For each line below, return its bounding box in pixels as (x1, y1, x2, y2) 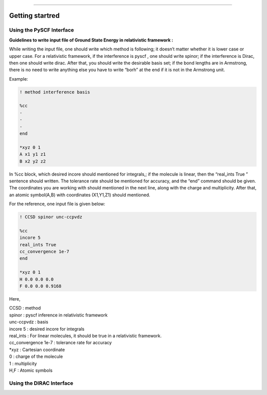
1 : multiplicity (9, 360, 37, 366)
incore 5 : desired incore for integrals (9, 326, 85, 332)
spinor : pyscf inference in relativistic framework (9, 312, 108, 318)
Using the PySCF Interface (9, 27, 74, 34)
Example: (9, 76, 28, 82)
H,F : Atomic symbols (9, 367, 53, 373)
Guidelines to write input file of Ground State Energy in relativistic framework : (9, 37, 173, 43)
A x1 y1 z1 (19, 151, 46, 157)
